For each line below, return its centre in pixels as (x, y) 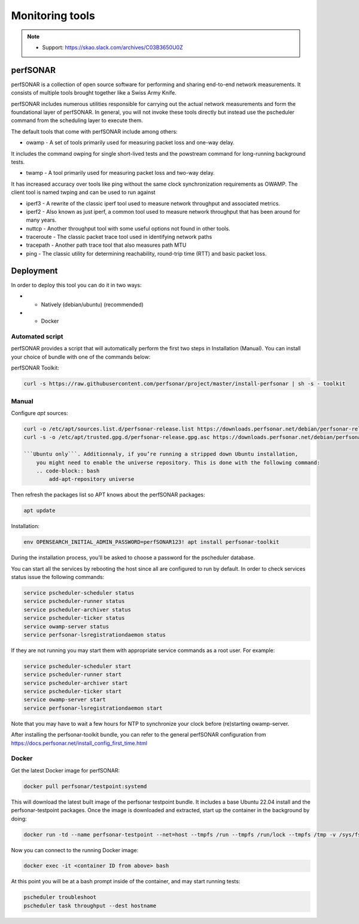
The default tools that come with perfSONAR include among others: (94, 131)
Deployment (34, 270)
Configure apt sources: (39, 413)
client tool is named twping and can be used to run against (83, 192)
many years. (41, 220)
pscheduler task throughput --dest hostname (90, 905)
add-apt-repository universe (92, 479)
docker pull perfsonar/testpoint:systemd (85, 786)
